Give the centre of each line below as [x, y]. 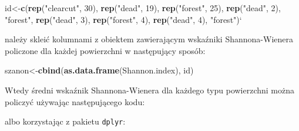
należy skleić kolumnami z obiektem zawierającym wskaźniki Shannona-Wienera [149, 39]
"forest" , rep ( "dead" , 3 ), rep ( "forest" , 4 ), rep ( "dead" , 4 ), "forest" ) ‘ [123, 19]
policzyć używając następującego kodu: [75, 101]
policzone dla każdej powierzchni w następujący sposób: [105, 50]
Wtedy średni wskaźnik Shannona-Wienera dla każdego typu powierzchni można [150, 90]
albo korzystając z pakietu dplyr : [65, 121]
